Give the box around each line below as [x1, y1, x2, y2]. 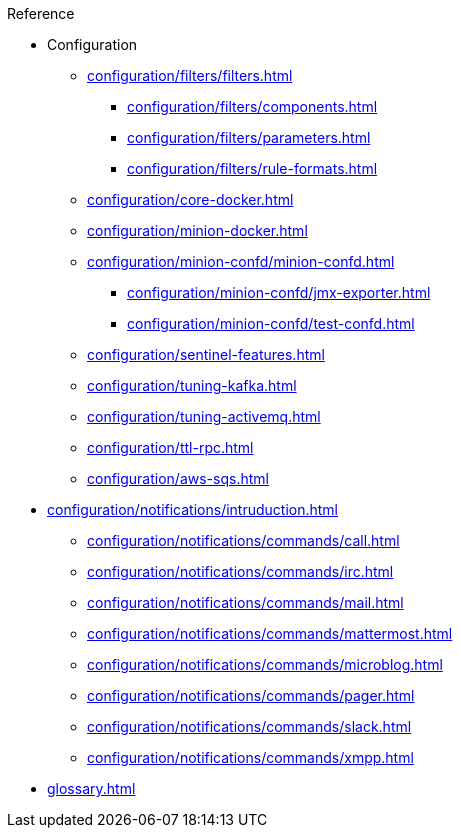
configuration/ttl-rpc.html [87, 439, 254, 456]
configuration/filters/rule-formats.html [127, 160, 378, 177]
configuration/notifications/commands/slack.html [87, 718, 412, 735]
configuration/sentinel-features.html [87, 346, 325, 363]
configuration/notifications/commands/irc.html [87, 563, 394, 580]
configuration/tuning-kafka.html [87, 377, 297, 394]
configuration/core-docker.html [87, 191, 294, 208]
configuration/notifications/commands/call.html [87, 532, 400, 549]
